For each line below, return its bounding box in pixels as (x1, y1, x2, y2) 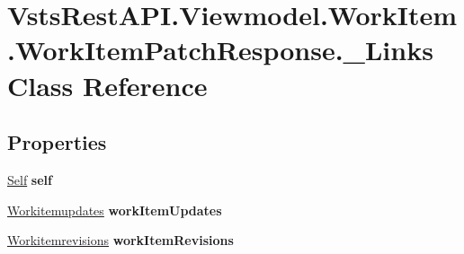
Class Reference (7, 66, 208, 103)
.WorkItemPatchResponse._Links (7, 31, 433, 68)
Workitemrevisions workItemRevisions (7, 231, 234, 250)
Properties (7, 128, 107, 156)
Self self (7, 170, 52, 188)
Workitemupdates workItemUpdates (7, 200, 222, 219)
